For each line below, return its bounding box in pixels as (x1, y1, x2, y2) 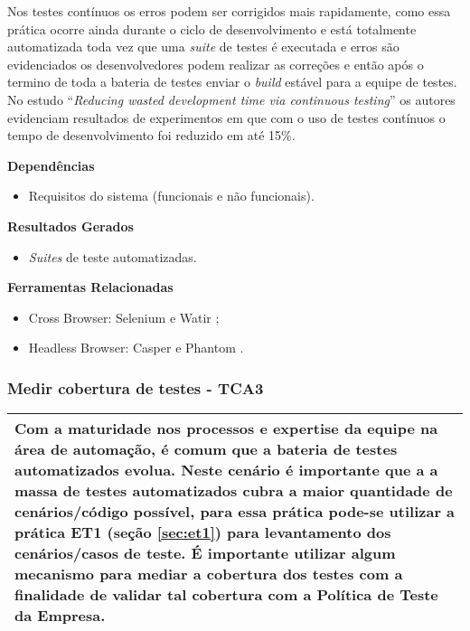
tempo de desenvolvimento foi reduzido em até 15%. (7, 126, 296, 145)
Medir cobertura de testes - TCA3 (7, 376, 264, 399)
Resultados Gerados (7, 216, 134, 235)
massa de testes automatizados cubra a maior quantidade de (14, 480, 453, 502)
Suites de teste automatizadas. (28, 247, 197, 266)
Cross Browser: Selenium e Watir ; (28, 307, 220, 326)
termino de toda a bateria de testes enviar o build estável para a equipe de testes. (7, 72, 457, 91)
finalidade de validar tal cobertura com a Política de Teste (14, 584, 438, 606)
